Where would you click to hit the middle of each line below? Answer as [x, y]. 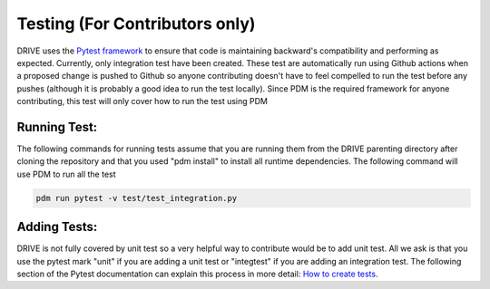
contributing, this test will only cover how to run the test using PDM [142, 101]
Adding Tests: [57, 227]
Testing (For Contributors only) [136, 24]
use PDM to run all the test [67, 174]
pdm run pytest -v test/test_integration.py [137, 198]
